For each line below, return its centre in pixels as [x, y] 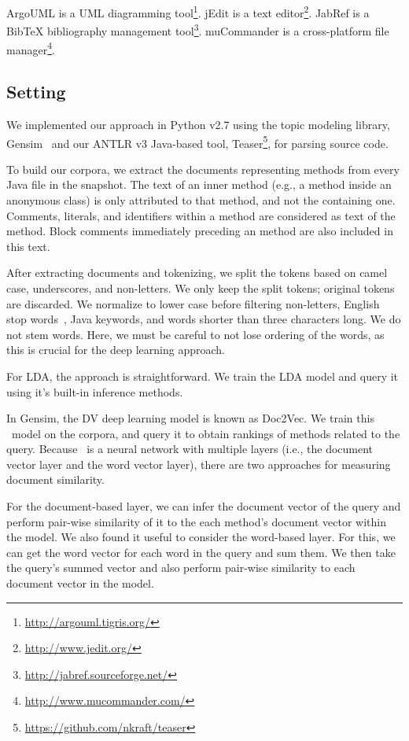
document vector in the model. [80, 583]
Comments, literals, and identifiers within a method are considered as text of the [201, 215]
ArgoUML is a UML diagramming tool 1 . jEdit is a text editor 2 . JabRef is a [188, 11]
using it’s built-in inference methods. [95, 391]
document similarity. [55, 479]
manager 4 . [31, 48]
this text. [28, 246]
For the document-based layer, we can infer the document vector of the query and [204, 506]
